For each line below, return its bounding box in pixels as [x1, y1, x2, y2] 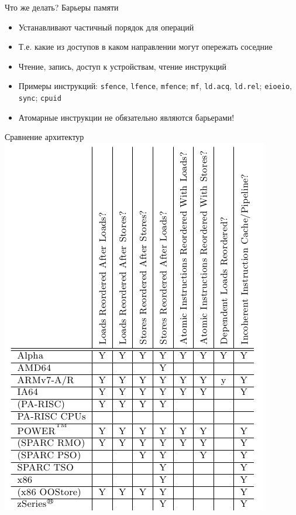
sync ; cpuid [18, 91, 61, 104]
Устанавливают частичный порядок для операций [18, 21, 194, 33]
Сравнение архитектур [5, 131, 84, 143]
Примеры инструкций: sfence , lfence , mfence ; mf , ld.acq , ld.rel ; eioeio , [18, 80, 292, 92]
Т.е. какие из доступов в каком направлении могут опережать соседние [18, 40, 273, 53]
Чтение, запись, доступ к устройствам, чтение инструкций [18, 60, 227, 72]
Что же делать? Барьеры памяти [5, 1, 119, 13]
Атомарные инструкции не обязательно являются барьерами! [18, 111, 235, 123]
